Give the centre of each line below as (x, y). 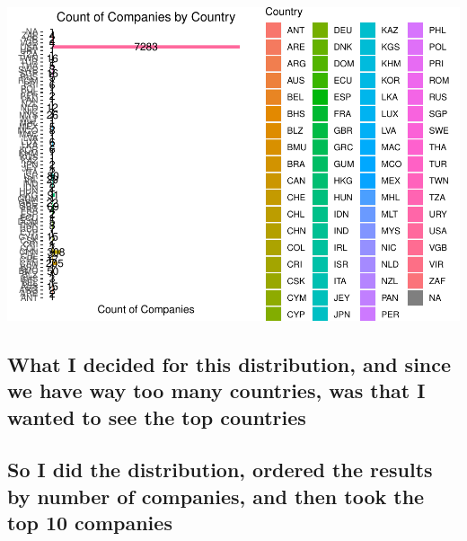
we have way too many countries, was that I (216, 390)
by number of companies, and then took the (216, 496)
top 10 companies (90, 523)
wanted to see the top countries (157, 417)
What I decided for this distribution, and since (229, 364)
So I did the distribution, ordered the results (220, 470)
